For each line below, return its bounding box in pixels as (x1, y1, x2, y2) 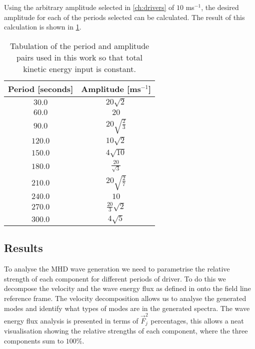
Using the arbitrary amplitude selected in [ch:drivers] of (4, 2, 174, 12)
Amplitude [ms (81, 82, 141, 94)
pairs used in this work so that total (16, 51, 143, 63)
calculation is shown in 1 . (4, 21, 81, 32)
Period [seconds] (8, 82, 73, 94)
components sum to (4, 335, 64, 345)
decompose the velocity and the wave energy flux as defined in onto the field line (4, 283, 251, 293)
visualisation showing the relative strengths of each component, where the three (4, 325, 248, 336)
